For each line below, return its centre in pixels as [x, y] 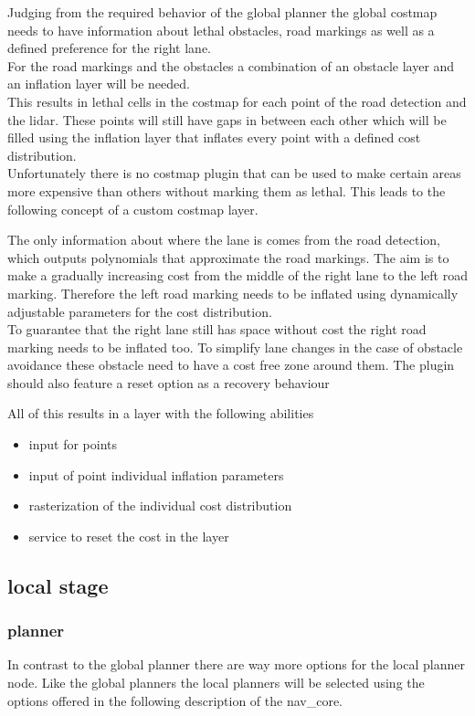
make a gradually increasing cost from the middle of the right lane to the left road [237, 275]
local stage [58, 585]
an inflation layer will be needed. [99, 84]
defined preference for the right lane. [110, 48]
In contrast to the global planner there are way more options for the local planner [236, 664]
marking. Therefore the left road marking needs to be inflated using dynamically [233, 293]
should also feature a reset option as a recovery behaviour [169, 382]
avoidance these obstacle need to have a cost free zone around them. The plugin [231, 365]
